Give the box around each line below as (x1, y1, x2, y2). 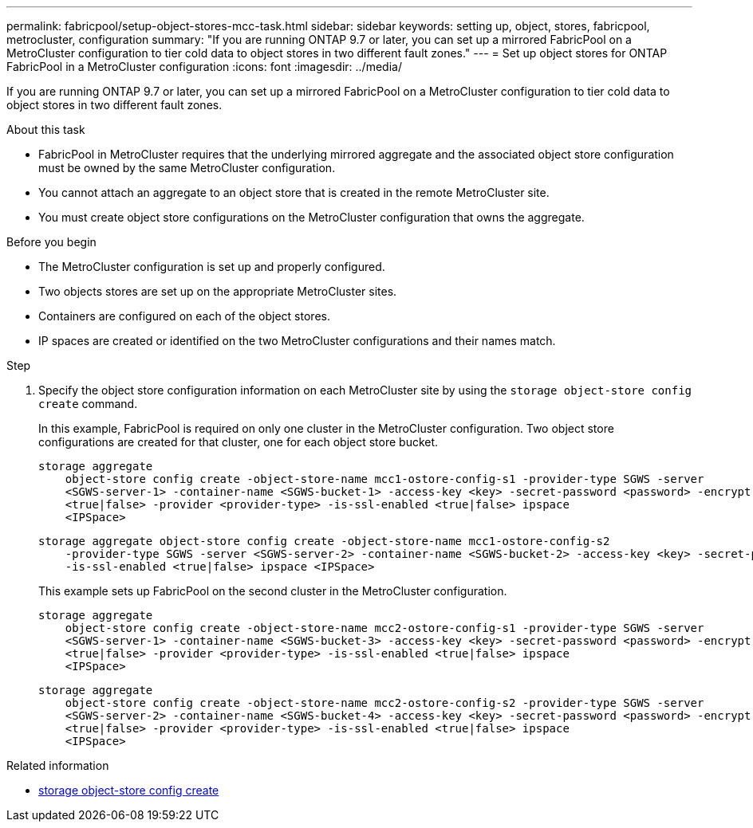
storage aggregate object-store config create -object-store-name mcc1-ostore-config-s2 (38, 535, 610, 547)
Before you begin (6, 235, 97, 249)
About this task (6, 123, 85, 136)
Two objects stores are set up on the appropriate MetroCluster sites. (38, 285, 397, 298)
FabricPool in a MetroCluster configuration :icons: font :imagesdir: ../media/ (6, 60, 402, 73)
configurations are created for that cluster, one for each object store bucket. (38, 435, 439, 449)
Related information (6, 759, 109, 772)
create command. (38, 397, 138, 410)
